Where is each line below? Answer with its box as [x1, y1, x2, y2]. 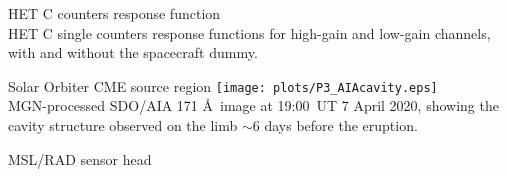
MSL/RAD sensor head [8, 148, 152, 169]
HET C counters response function [8, 3, 221, 23]
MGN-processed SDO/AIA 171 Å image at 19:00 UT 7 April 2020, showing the [8, 95, 499, 116]
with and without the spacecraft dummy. [8, 42, 258, 63]
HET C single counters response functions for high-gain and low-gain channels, [8, 22, 491, 43]
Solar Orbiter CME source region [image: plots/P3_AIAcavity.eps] [8, 75, 438, 96]
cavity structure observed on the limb [8, 115, 238, 136]
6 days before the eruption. [252, 115, 418, 136]
